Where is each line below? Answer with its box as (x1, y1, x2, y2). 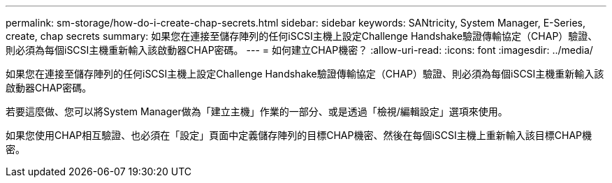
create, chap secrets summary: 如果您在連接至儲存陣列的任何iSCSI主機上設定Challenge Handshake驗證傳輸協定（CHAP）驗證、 (6, 30, 598, 42)
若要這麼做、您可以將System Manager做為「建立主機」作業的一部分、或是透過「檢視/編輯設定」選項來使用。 (6, 105, 508, 117)
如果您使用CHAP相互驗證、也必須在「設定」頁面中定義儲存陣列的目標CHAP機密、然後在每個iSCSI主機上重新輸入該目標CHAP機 (6, 129, 592, 141)
